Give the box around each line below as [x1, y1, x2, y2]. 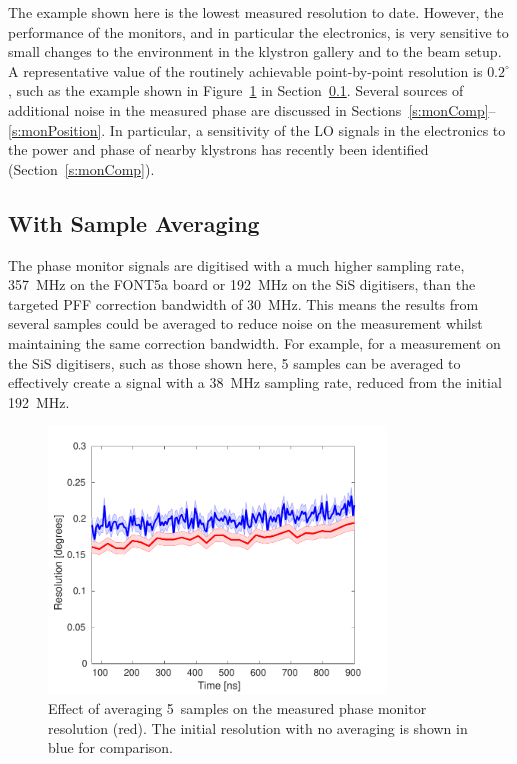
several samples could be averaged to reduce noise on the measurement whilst [8, 313, 483, 334]
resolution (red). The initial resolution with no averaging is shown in [48, 717, 468, 738]
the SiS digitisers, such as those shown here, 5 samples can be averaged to [8, 352, 461, 373]
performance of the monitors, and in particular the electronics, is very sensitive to [8, 21, 509, 42]
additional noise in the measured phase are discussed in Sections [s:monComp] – [8, 99, 496, 120]
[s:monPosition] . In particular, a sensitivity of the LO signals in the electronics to [8, 119, 506, 140]
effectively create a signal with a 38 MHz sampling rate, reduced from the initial [8, 372, 502, 393]
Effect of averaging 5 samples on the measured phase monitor [48, 697, 427, 718]
